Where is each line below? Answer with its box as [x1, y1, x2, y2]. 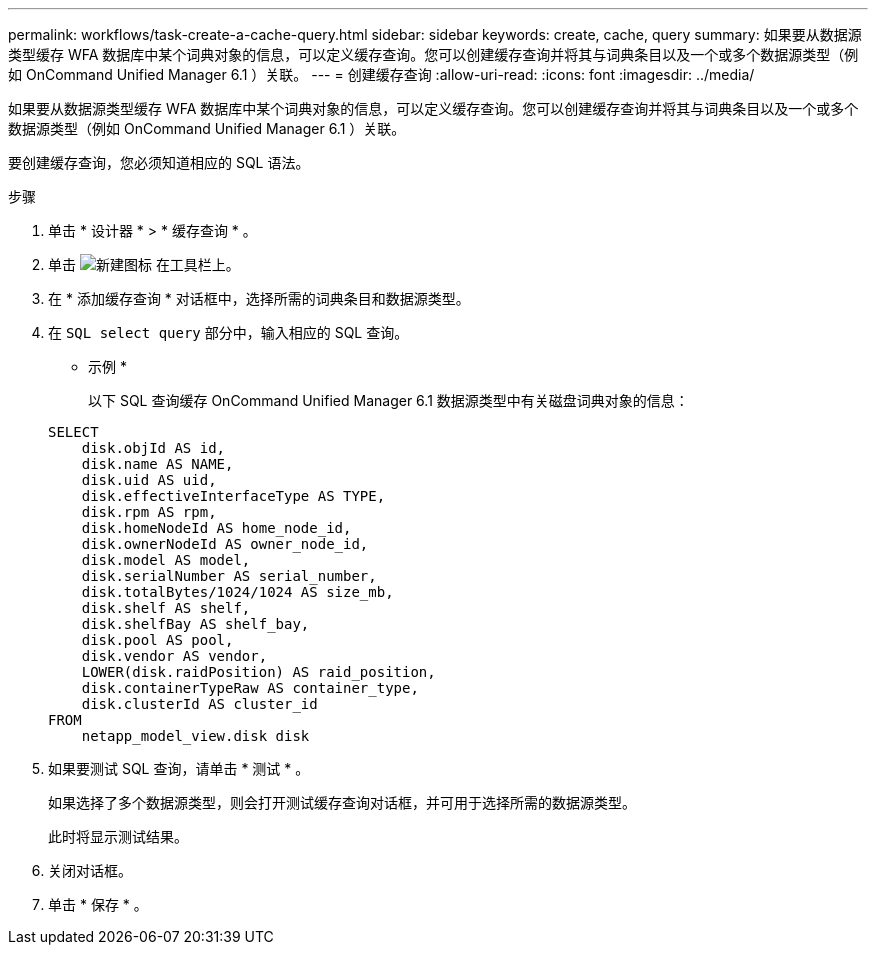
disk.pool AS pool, [81, 632, 234, 648]
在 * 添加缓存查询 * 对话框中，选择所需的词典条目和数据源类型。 [48, 290, 470, 307]
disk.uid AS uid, [81, 472, 217, 488]
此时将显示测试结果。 [48, 828, 188, 845]
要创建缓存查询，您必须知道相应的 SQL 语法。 [8, 154, 310, 171]
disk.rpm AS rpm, [81, 504, 217, 520]
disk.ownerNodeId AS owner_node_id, [81, 536, 369, 552]
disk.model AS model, [81, 552, 251, 568]
